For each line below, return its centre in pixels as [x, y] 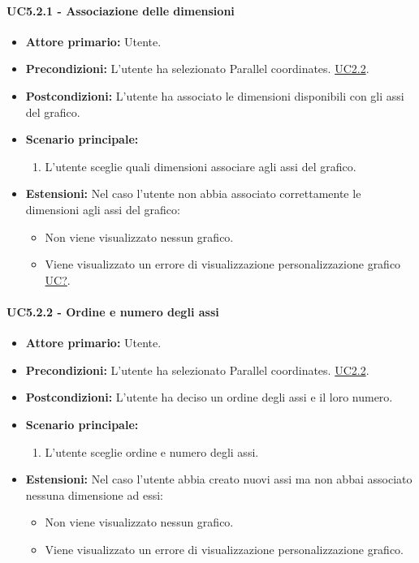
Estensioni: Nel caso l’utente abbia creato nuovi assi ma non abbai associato [219, 479]
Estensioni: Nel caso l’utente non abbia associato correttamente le [193, 193]
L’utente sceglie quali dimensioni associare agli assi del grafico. [201, 166]
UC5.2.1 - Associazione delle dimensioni [121, 10]
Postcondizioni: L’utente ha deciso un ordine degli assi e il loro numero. [209, 397]
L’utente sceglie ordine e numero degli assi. [152, 451]
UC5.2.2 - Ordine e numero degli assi [113, 311]
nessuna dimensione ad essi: [94, 494]
